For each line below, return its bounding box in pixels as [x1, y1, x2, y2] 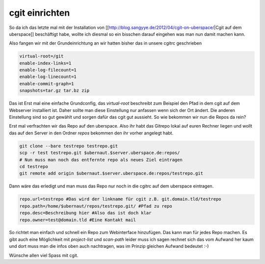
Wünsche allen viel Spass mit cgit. [9, 252, 79, 258]
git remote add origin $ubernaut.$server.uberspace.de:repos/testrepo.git [19, 171, 204, 176]
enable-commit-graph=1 [19, 81, 74, 86]
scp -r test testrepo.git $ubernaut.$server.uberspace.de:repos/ [19, 150, 180, 156]
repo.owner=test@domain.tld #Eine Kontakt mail [19, 217, 136, 223]
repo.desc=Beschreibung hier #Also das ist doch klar [19, 210, 152, 216]
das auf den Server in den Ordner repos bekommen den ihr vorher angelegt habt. [9, 130, 174, 136]
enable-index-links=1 [19, 60, 72, 66]
